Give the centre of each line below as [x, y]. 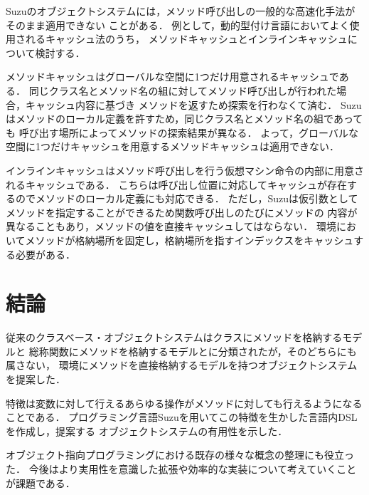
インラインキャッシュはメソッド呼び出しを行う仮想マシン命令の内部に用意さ [185, 170]
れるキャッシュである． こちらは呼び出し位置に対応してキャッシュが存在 [177, 184]
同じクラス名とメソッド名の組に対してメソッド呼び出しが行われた [183, 90]
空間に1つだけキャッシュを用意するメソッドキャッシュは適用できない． [172, 146]
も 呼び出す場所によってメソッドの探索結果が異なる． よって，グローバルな [182, 132]
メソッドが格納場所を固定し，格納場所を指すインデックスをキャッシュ [189, 240]
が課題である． [41, 483]
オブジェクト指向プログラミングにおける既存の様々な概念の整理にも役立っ [180, 455]
